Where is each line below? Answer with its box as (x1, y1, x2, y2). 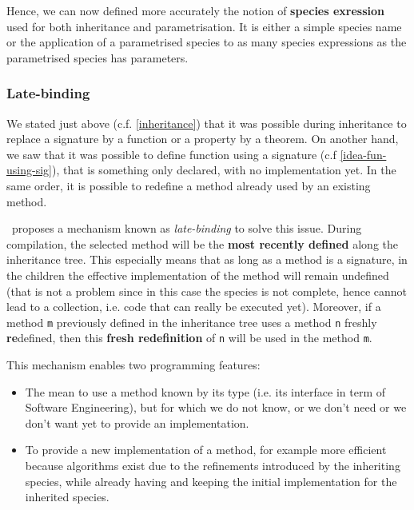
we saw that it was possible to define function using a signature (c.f (6, 145, 336, 162)
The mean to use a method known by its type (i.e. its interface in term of (25, 383, 386, 400)
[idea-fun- (340, 145, 387, 162)
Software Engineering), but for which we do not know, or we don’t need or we (25, 399, 407, 416)
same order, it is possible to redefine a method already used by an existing (6, 177, 371, 193)
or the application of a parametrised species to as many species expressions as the (6, 34, 407, 50)
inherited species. (25, 488, 109, 505)
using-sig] (6, 161, 52, 178)
